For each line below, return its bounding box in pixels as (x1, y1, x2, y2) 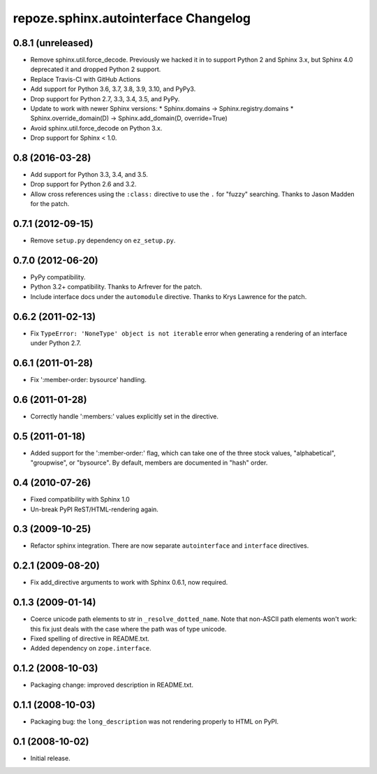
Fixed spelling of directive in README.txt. (30, 634, 150, 643)
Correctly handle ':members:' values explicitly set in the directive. (30, 412, 219, 421)
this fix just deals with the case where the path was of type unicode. (30, 625, 227, 633)
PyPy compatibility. (30, 273, 86, 282)
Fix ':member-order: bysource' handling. (30, 376, 147, 384)
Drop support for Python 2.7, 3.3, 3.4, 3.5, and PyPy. (30, 94, 180, 103)
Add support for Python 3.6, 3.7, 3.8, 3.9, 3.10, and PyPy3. (30, 85, 196, 94)
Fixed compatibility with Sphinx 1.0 (30, 495, 131, 504)
